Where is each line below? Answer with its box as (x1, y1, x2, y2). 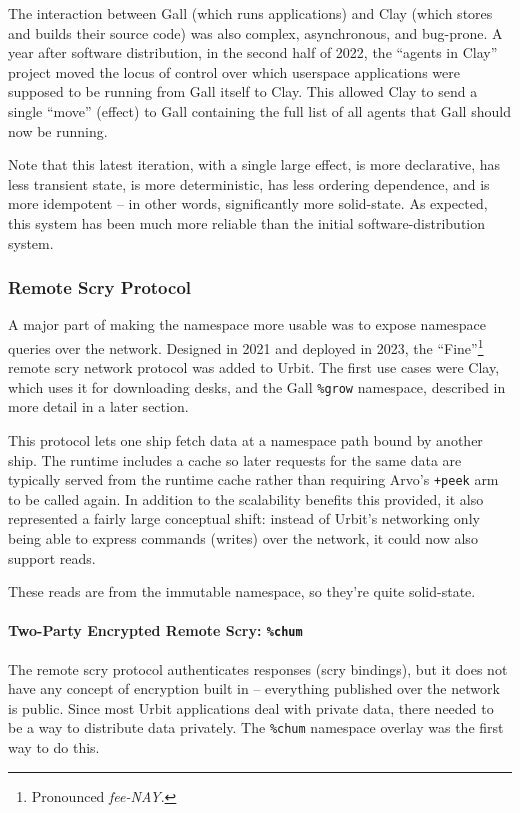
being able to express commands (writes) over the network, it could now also (8, 528, 478, 549)
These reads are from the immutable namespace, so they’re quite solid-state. (8, 581, 476, 602)
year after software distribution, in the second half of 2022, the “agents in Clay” (8, 42, 498, 63)
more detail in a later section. (8, 396, 189, 417)
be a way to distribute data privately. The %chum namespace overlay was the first (8, 717, 504, 738)
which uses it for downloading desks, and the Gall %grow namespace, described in (8, 376, 506, 397)
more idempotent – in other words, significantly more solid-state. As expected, (8, 193, 488, 214)
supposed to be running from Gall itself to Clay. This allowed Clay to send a (8, 81, 478, 102)
